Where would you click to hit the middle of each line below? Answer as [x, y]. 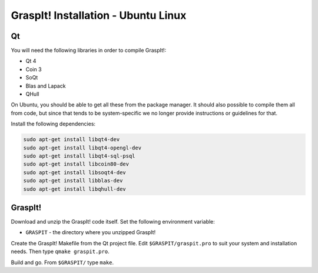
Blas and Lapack [46, 86]
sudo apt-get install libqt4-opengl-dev [82, 148]
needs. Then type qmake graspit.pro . [60, 252]
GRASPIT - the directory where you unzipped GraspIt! [91, 232]
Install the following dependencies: [53, 124]
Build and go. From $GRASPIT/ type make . [62, 262]
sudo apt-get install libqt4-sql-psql [79, 156]
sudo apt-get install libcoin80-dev [76, 164]
